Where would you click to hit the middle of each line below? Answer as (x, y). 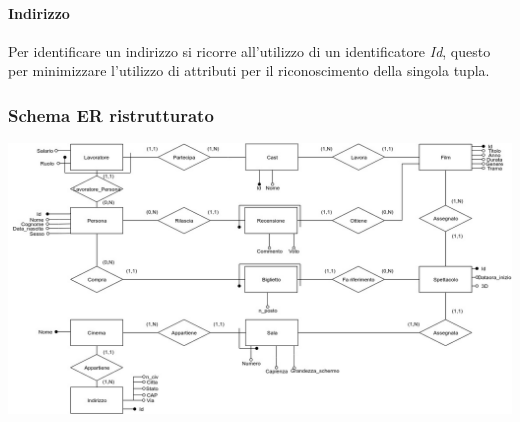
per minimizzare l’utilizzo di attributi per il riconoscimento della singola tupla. (249, 70)
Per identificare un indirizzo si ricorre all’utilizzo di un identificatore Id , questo (249, 50)
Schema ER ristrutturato (111, 114)
